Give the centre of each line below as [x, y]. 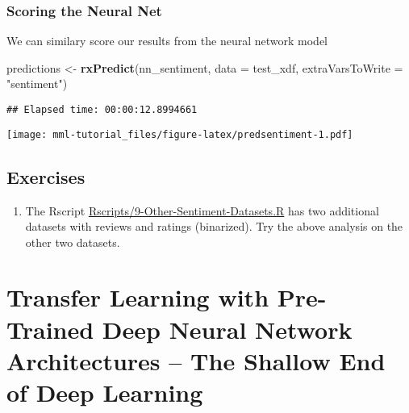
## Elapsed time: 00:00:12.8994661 [102, 110]
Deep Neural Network [227, 329]
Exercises [46, 176]
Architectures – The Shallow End [196, 360]
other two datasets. [73, 242]
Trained [50, 329]
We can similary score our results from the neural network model [167, 41]
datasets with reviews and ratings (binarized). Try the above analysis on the [214, 226]
